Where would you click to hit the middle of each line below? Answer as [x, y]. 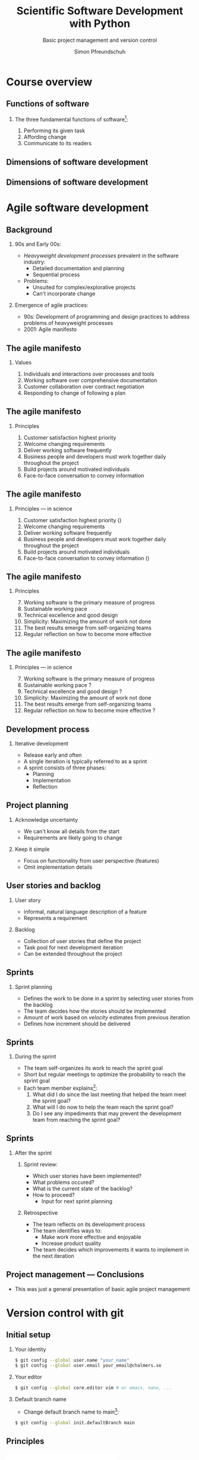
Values [23, 362]
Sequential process [56, 274]
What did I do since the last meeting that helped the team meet [109, 1094]
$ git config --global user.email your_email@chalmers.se [88, 1366]
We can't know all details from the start [72, 831]
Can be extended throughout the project [73, 953]
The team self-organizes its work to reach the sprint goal [93, 1068]
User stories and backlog [53, 886]
